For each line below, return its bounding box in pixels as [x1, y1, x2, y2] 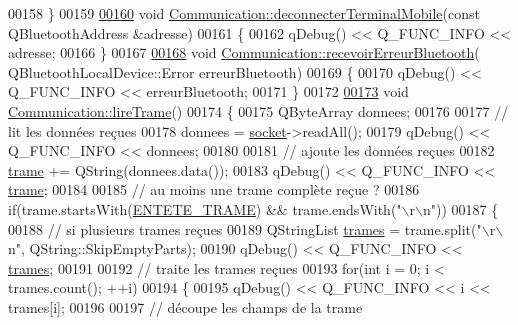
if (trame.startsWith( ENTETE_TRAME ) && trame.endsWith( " [8, 198, 402, 219]
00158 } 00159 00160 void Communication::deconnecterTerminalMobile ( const [8, 3, 480, 23]
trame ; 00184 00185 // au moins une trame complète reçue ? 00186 [8, 179, 420, 200]
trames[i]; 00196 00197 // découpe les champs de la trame [8, 296, 363, 317]
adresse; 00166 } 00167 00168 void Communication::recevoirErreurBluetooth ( [8, 42, 480, 63]
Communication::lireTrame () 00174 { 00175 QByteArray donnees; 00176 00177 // [8, 100, 509, 121]
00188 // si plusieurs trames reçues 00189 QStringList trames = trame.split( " [8, 218, 482, 239]
